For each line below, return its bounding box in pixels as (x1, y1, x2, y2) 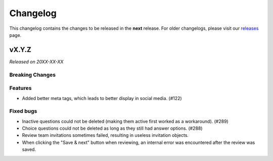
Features (9, 85, 32, 92)
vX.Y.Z (9, 45, 31, 54)
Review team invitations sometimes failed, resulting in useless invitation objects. (22, 132, 189, 138)
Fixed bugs (9, 108, 37, 115)
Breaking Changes (9, 71, 56, 78)
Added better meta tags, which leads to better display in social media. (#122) (22, 95, 182, 101)
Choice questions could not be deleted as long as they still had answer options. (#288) (22, 125, 203, 131)
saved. (22, 146, 36, 152)
